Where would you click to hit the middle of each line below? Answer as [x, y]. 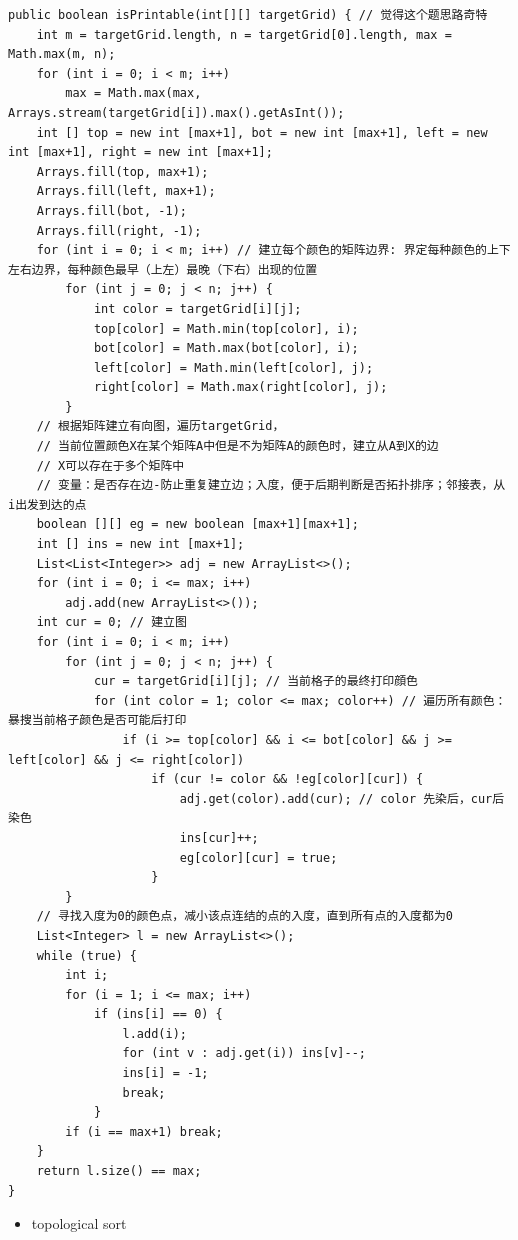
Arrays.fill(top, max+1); [122, 171]
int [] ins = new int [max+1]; [140, 544]
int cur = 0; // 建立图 [111, 622]
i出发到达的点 [47, 504]
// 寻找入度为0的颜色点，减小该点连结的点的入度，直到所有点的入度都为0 [244, 916]
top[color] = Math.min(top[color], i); [226, 328]
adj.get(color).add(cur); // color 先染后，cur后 [342, 798]
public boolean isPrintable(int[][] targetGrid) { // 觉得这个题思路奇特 [248, 15]
